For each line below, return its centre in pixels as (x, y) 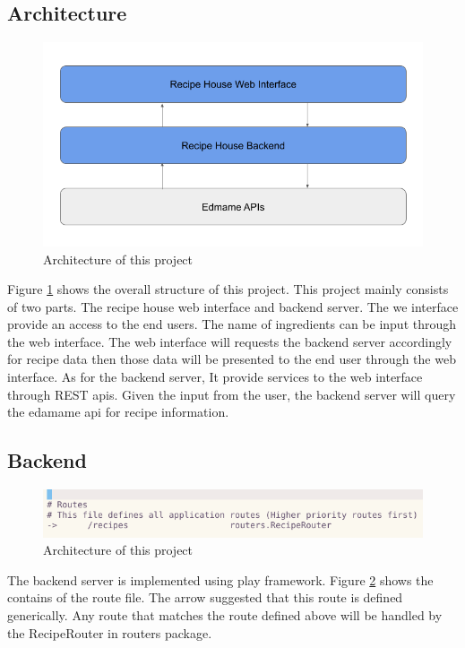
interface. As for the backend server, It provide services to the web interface (215, 377)
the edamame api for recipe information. (118, 412)
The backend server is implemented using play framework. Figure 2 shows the (220, 579)
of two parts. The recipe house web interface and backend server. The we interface (233, 306)
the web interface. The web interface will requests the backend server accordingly (230, 341)
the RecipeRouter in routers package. (110, 632)
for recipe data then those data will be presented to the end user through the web (232, 359)
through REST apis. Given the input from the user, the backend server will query (232, 394)
